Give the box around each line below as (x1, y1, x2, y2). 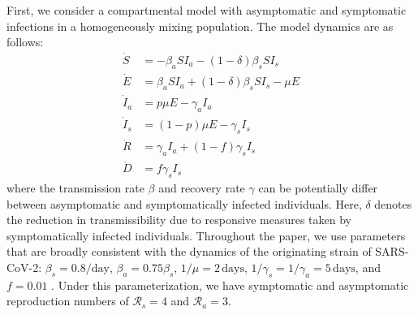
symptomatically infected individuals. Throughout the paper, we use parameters (6, 227, 406, 244)
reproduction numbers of (6, 292, 129, 309)
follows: (6, 33, 44, 50)
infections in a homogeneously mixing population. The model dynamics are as (6, 17, 394, 34)
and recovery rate (158, 179, 245, 196)
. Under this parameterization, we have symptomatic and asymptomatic (51, 276, 409, 293)
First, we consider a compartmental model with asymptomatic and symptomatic (6, 2, 407, 18)
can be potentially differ (258, 179, 378, 196)
